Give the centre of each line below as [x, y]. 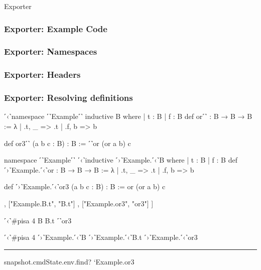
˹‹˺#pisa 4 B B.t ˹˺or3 [38, 220]
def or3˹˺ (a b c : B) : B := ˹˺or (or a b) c [68, 143]
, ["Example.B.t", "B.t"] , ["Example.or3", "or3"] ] [79, 203]
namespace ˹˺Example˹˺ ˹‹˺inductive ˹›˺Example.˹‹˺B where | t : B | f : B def [121, 160]
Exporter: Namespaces [51, 51]
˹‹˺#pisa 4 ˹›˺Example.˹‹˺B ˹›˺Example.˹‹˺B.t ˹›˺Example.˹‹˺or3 [101, 237]
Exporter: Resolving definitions [69, 98]
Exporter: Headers [42, 75]
